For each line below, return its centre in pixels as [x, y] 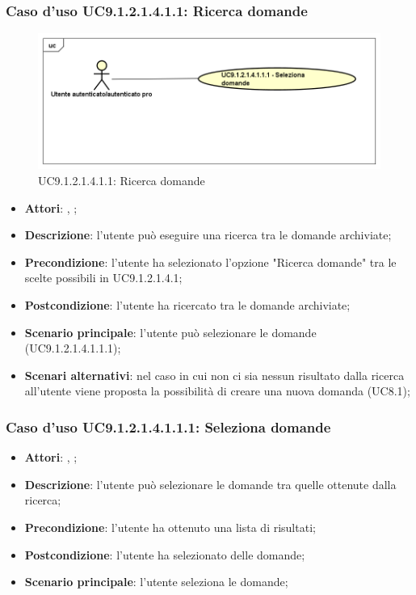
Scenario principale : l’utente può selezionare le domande [170, 332]
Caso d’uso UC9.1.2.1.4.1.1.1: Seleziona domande [168, 426]
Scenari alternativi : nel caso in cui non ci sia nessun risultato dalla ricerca [214, 375]
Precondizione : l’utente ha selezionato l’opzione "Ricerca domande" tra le [210, 262]
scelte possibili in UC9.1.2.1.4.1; [103, 278]
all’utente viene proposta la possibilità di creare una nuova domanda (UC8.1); [217, 391]
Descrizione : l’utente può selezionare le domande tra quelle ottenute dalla [210, 484]
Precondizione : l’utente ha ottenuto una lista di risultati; [170, 527]
